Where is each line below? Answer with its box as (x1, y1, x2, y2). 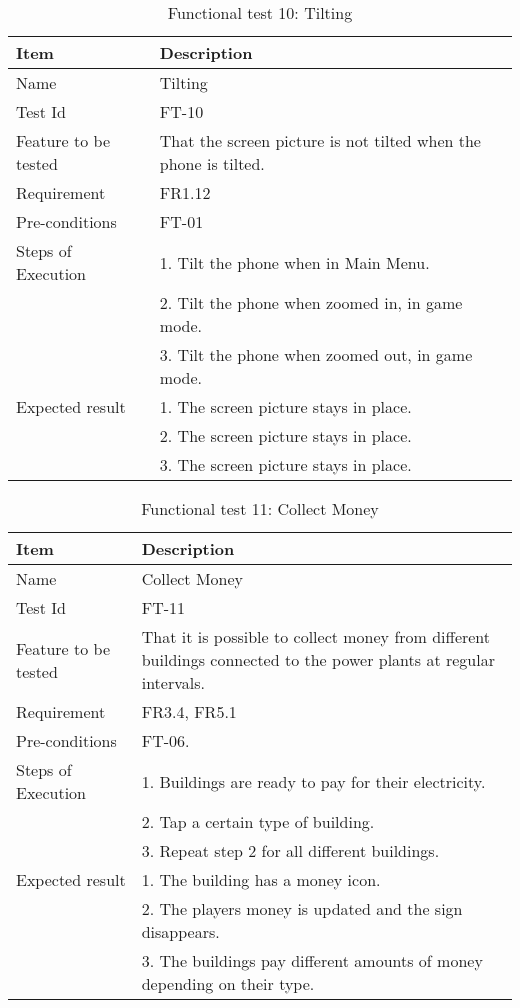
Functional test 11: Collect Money (141, 497, 379, 520)
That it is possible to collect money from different (141, 625, 491, 648)
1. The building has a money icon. (141, 868, 381, 891)
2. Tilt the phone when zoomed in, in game (159, 291, 463, 314)
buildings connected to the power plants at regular (141, 648, 495, 671)
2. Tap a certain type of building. (141, 810, 375, 833)
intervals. (141, 671, 205, 694)
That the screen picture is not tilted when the (159, 129, 481, 152)
